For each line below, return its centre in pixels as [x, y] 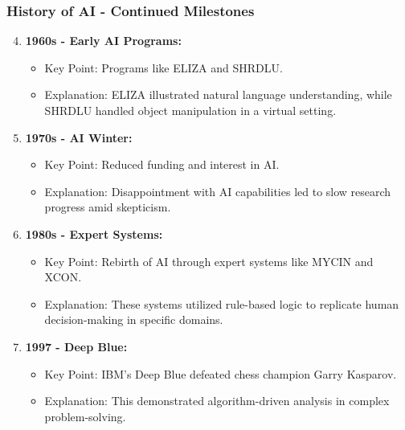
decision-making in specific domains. [134, 319]
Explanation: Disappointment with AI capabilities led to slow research [218, 191]
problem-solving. [85, 416]
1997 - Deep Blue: [76, 346]
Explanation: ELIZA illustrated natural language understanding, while [218, 94]
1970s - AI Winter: [79, 137]
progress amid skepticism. [108, 207]
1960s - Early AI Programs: [103, 41]
